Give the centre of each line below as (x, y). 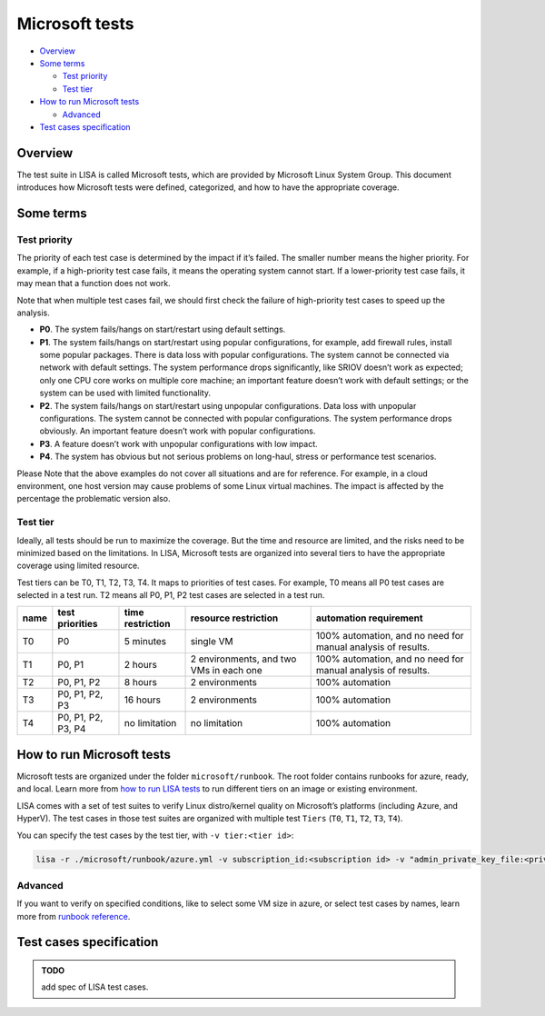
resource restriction (234, 618)
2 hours (141, 665)
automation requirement (369, 618)
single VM (212, 642)
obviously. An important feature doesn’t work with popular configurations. (178, 431)
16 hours (143, 700)
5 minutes (145, 642)
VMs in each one (226, 671)
